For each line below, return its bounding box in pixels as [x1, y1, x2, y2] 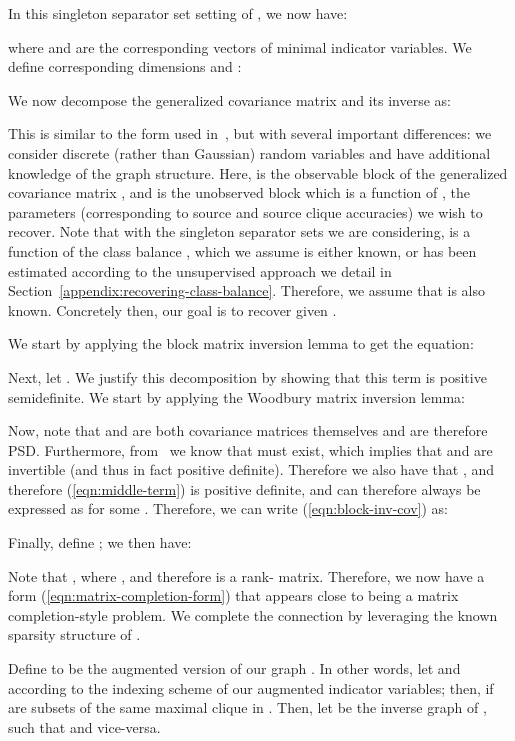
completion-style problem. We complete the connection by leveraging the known [8, 604, 498, 625]
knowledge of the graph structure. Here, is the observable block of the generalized [8, 162, 508, 183]
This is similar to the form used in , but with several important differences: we [8, 123, 492, 144]
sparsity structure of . [8, 624, 141, 645]
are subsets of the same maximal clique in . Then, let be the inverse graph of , [8, 697, 487, 718]
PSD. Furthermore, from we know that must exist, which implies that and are [8, 439, 493, 460]
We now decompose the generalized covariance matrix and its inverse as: [8, 89, 451, 110]
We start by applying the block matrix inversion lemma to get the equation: [8, 333, 474, 354]
